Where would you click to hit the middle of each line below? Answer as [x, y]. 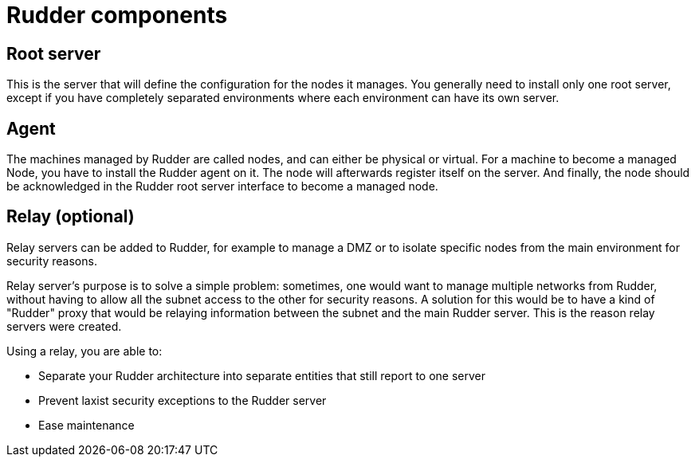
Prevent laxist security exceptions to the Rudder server [183, 400]
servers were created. [64, 326]
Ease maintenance [86, 425]
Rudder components [117, 15]
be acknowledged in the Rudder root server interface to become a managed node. [222, 186]
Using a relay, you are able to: [84, 351]
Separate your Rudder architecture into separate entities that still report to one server [262, 375]
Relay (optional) [71, 217]
